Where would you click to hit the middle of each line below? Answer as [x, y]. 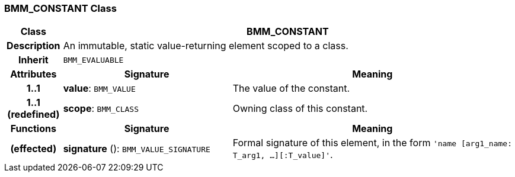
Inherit [33, 60]
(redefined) [33, 115]
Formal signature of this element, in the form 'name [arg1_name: [372, 143]
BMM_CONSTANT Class [60, 8]
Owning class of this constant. [300, 109]
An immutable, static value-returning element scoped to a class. [206, 46]
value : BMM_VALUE [99, 89]
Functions [33, 129]
